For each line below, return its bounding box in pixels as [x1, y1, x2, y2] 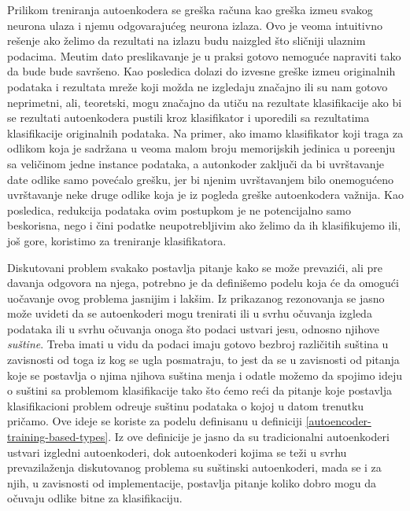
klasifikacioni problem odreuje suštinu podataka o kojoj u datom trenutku [7, 397, 364, 414]
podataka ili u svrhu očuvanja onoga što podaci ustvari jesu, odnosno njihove [7, 320, 380, 336]
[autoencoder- [305, 413, 371, 429]
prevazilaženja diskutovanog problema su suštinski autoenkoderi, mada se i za [7, 459, 382, 476]
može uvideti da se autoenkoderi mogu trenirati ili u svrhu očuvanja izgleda [7, 305, 372, 322]
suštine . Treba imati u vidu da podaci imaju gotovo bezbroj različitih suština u [7, 336, 389, 352]
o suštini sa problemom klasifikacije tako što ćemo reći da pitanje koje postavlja [7, 382, 392, 399]
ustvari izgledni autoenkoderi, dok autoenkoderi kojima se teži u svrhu [7, 443, 347, 460]
